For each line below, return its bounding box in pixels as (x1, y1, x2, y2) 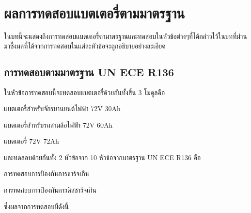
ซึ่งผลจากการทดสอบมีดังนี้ (4, 201, 69, 211)
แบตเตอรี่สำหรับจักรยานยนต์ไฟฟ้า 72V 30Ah (4, 103, 121, 114)
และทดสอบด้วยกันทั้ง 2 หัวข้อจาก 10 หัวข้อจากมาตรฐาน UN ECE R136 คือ (4, 152, 201, 162)
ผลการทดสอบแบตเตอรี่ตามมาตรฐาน (4, 3, 185, 23)
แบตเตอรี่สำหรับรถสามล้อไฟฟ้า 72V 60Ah (4, 119, 113, 130)
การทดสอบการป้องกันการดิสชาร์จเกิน (4, 185, 96, 195)
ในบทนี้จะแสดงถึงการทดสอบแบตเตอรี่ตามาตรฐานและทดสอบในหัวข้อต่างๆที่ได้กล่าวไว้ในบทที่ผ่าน (4, 31, 247, 41)
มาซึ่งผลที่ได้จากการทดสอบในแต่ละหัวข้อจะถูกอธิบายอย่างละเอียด (4, 40, 166, 50)
